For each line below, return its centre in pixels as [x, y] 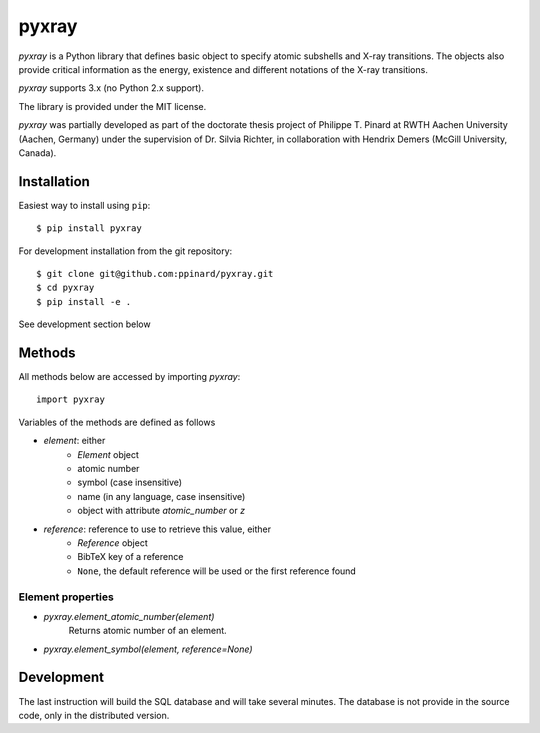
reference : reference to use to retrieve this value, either [157, 529]
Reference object [113, 542]
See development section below [84, 324]
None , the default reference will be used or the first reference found [217, 571]
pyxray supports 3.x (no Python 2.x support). [111, 88]
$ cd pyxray [65, 288]
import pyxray [70, 399]
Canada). [37, 152]
